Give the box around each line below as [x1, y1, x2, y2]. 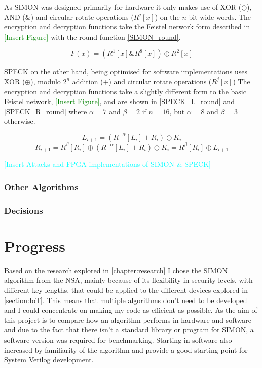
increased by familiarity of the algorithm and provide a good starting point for [4, 344, 248, 355]
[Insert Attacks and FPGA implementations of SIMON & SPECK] [4, 159, 211, 170]
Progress [4, 235, 65, 256]
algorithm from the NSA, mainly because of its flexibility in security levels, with [4, 275, 253, 285]
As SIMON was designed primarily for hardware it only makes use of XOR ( [4, 2, 242, 12]
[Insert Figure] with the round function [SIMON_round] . [4, 31, 181, 42]
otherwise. [4, 116, 35, 126]
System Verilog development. [4, 354, 94, 365]
